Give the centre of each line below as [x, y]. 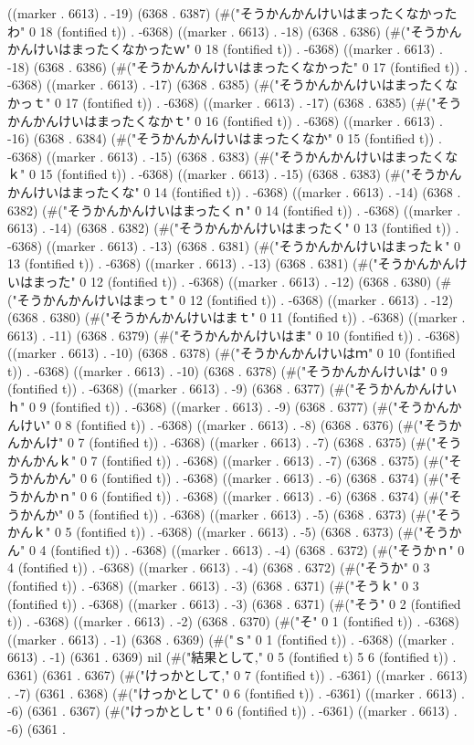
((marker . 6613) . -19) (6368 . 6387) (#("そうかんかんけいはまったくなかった [232, 13]
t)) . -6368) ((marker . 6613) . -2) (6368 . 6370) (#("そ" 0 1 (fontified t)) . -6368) [234, 621]
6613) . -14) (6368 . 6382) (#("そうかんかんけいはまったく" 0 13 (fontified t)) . [233, 228]
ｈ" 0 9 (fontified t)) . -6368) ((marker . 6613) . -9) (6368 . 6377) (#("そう [216, 407]
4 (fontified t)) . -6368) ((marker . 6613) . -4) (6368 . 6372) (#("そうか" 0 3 [219, 567]
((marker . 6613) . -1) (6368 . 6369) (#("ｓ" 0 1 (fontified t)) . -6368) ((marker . [231, 639]
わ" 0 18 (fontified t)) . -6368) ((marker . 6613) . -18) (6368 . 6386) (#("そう [222, 31]
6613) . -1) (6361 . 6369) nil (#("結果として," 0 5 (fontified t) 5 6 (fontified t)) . [232, 657]
